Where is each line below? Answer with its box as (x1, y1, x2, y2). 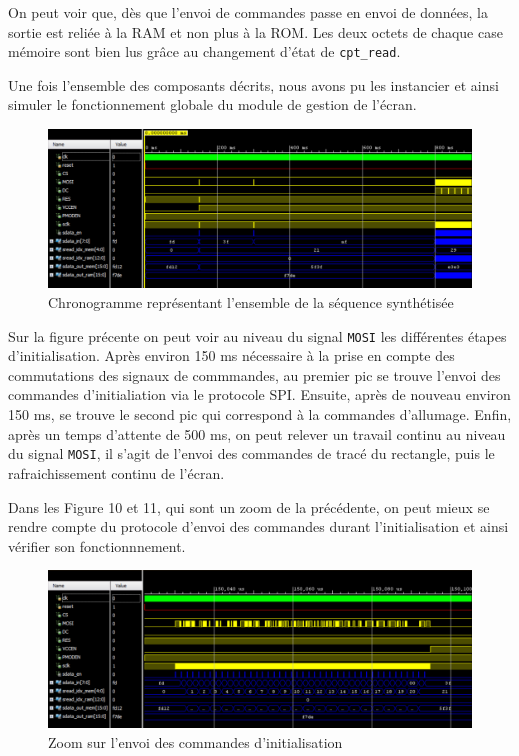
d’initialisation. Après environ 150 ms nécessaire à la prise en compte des (8, 345, 455, 366)
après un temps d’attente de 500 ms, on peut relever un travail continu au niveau (8, 423, 506, 444)
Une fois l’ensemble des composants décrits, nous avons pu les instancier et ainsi (8, 74, 499, 95)
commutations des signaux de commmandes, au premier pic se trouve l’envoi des (8, 364, 501, 385)
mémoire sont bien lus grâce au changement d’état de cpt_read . (8, 41, 401, 62)
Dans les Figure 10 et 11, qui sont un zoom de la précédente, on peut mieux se (8, 496, 490, 517)
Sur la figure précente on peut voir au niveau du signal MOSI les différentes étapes (8, 325, 507, 346)
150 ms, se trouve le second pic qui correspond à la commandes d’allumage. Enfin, (8, 404, 512, 425)
